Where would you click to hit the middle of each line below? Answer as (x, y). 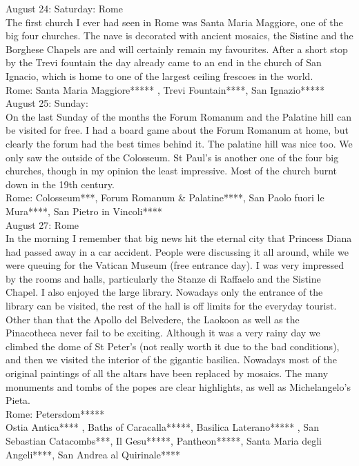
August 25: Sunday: (47, 103)
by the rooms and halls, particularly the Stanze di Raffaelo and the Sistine (163, 278)
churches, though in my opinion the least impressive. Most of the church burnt (172, 171)
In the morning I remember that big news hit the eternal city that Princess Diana (179, 238)
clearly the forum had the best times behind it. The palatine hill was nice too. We (179, 143)
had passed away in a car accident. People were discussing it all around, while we (177, 251)
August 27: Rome (42, 224)
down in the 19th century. (60, 184)
